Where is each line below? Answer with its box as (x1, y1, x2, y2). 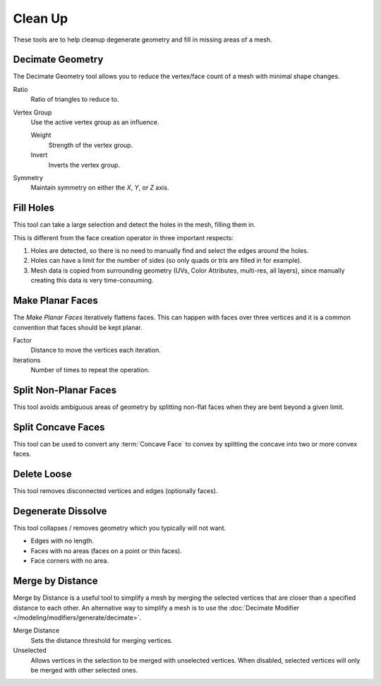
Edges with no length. (30, 537, 95, 545)
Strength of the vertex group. (48, 141, 133, 149)
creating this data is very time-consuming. (30, 276, 154, 285)
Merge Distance (13, 626, 60, 635)
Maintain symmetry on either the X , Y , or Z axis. (30, 184, 169, 192)
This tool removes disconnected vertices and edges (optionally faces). (13, 487, 218, 495)
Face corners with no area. (30, 557, 109, 565)
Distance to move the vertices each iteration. (30, 346, 162, 355)
